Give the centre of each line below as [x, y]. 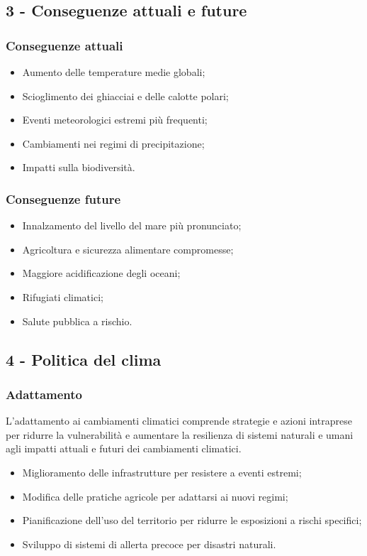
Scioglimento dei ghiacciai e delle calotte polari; [125, 96]
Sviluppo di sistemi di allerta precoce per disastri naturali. [149, 544]
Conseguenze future [63, 198]
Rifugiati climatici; [63, 296]
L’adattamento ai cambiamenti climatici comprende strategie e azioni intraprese [179, 421]
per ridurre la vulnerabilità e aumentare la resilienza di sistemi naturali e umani [180, 434]
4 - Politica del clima [84, 359]
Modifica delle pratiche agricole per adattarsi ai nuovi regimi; [155, 496]
